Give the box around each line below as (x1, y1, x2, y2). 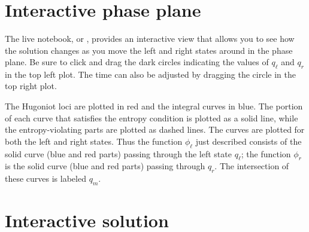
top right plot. (5, 80, 57, 92)
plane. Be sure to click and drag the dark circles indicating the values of (5, 56, 269, 68)
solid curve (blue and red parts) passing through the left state (5, 147, 232, 160)
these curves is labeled (5, 172, 86, 185)
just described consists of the (195, 135, 302, 147)
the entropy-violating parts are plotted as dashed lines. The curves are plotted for (5, 123, 305, 136)
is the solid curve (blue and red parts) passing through (5, 160, 205, 172)
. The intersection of (214, 160, 289, 172)
